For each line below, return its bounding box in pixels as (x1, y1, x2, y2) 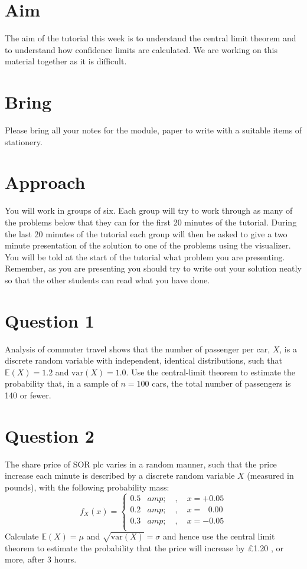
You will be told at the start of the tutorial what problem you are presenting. (5, 250, 285, 263)
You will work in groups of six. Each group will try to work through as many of (5, 204, 293, 217)
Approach (5, 170, 86, 194)
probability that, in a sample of (5, 377, 118, 390)
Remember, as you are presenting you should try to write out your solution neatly (5, 262, 302, 274)
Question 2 (5, 423, 94, 447)
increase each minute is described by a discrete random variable (5, 469, 235, 482)
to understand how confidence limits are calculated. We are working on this (5, 43, 277, 55)
